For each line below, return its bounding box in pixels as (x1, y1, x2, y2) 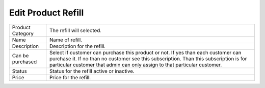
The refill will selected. (49, 27, 102, 34)
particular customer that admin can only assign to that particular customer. (49, 61, 222, 68)
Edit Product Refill (9, 7, 84, 18)
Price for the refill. (49, 74, 91, 81)
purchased (12, 58, 37, 65)
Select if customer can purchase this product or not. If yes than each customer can (49, 49, 241, 56)
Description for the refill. (49, 43, 106, 50)
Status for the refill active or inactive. (49, 68, 134, 74)
